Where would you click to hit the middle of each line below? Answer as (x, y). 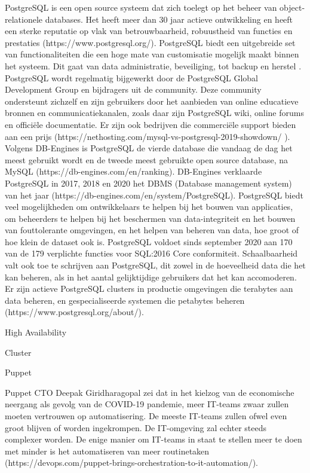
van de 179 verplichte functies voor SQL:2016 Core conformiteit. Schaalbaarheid (151, 253)
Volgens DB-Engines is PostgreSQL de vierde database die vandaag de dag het (149, 148)
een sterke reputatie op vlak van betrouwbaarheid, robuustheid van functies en (149, 31)
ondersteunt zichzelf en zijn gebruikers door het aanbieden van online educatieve (152, 101)
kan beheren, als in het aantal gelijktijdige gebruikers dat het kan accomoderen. (151, 277)
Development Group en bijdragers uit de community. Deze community (133, 89)
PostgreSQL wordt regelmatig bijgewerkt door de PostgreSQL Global (132, 77)
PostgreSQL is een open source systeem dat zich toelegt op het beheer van (141, 7)
